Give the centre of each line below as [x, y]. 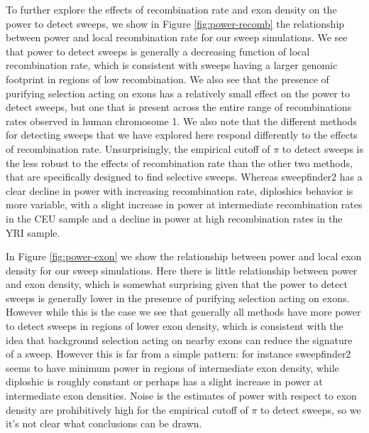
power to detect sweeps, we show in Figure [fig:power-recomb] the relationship [175, 23]
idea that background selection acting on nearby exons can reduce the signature [179, 340]
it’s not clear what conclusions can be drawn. [104, 423]
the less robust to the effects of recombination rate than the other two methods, [179, 162]
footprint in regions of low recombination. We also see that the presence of [167, 79]
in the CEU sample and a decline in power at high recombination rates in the [174, 218]
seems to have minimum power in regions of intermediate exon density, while [172, 367]
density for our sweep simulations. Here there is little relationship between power [182, 270]
